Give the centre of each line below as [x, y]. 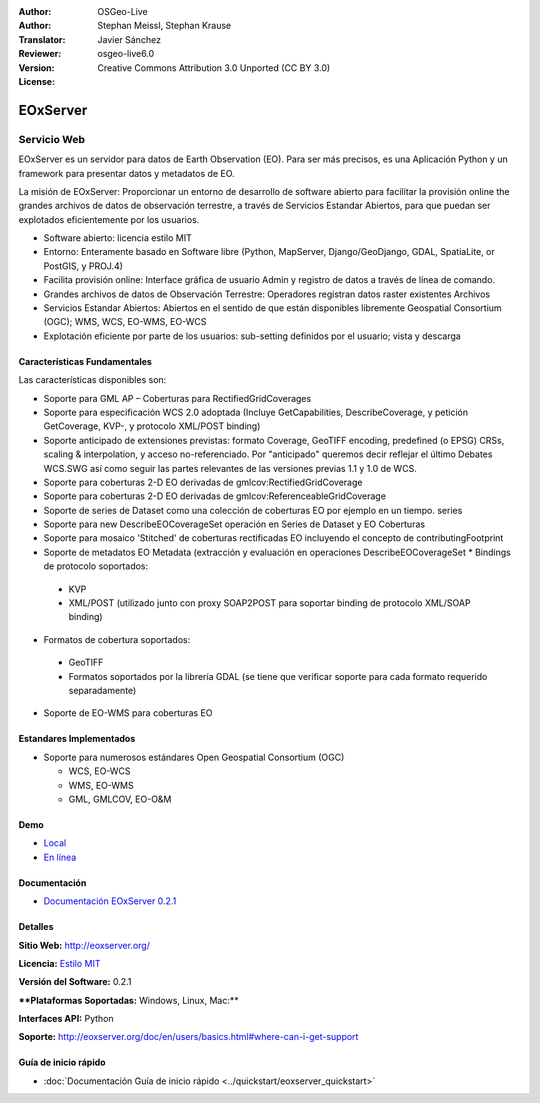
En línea [60, 857]
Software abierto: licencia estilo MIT [117, 238]
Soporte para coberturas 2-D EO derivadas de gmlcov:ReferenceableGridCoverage [215, 496]
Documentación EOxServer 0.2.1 [110, 901]
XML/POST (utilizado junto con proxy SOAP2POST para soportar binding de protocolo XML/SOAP [269, 603]
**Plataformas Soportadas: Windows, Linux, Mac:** [128, 1000]
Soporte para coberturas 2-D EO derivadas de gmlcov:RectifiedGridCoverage [203, 482]
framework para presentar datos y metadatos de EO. [126, 173]
